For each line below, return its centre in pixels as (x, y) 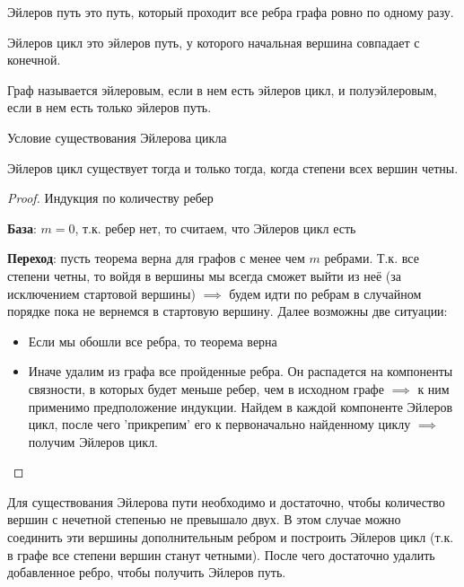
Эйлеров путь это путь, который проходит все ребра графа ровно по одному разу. (231, 12)
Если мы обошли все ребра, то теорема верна (153, 341)
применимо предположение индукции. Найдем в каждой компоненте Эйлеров (241, 406)
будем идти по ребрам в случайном (325, 293)
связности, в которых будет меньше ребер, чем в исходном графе (206, 388)
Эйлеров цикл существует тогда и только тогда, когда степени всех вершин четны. (233, 167)
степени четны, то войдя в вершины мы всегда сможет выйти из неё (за (204, 275)
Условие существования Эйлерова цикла (117, 137)
